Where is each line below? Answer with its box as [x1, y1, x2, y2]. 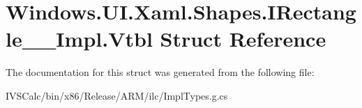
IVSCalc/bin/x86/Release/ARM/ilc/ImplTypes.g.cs [6, 88, 228, 102]
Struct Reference [160, 24, 326, 53]
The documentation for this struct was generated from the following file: [6, 65, 315, 79]
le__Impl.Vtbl [6, 24, 153, 53]
